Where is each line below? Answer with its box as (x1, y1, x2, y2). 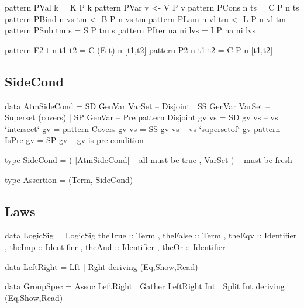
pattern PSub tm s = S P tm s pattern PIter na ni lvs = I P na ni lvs (5, 24, 255, 36)
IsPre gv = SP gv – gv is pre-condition (5, 134, 144, 146)
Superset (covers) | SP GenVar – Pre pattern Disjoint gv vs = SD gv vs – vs (5, 111, 278, 123)
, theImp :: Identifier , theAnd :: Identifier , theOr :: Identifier (5, 240, 226, 252)
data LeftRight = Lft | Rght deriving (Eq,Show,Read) (5, 260, 198, 272)
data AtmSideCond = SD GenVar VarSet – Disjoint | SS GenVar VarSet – (5, 99, 270, 112)
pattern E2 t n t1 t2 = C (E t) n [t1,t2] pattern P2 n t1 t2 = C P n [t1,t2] (5, 43, 273, 56)
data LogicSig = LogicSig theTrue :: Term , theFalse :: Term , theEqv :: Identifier (5, 229, 297, 241)
